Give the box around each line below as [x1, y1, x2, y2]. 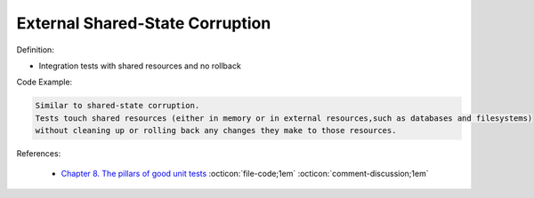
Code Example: [16, 76, 73, 88]
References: [16, 148, 61, 159]
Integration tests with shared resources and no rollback [38, 60, 242, 71]
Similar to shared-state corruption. [35, 100, 200, 111]
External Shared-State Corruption [16, 13, 271, 33]
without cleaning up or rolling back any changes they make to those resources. [35, 125, 397, 136]
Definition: [16, 44, 55, 55]
